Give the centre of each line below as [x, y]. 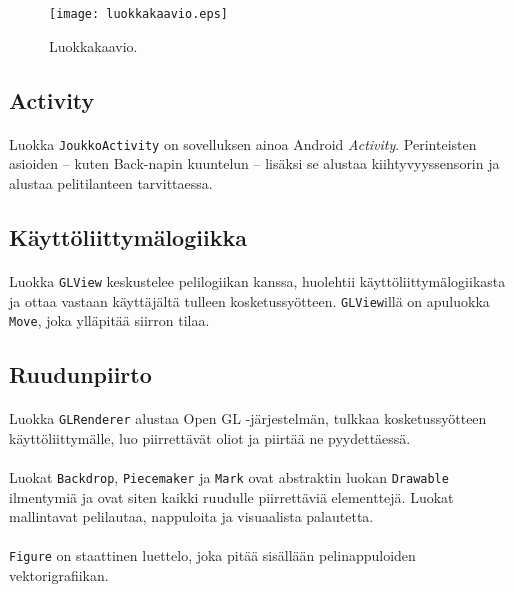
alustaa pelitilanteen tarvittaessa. [111, 182]
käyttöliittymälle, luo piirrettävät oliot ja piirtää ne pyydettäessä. [210, 437]
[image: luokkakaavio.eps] [138, 14]
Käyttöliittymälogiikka [128, 236]
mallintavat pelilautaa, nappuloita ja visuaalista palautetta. [191, 516]
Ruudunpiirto [80, 374]
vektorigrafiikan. [59, 575]
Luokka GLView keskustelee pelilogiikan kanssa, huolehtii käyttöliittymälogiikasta [257, 280]
